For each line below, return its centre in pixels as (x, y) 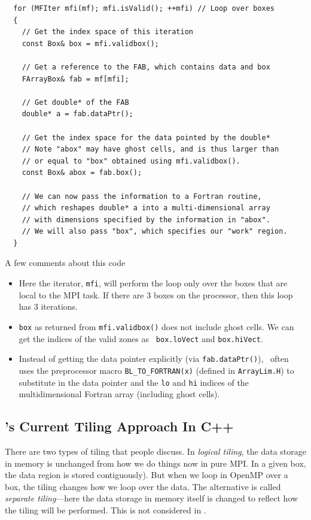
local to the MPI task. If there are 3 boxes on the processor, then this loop (156, 294)
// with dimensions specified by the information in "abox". (146, 220)
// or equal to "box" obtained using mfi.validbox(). (131, 161)
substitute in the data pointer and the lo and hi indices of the (134, 382)
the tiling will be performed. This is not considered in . (106, 510)
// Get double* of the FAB (75, 102)
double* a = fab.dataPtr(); (77, 114)
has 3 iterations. (48, 306)
